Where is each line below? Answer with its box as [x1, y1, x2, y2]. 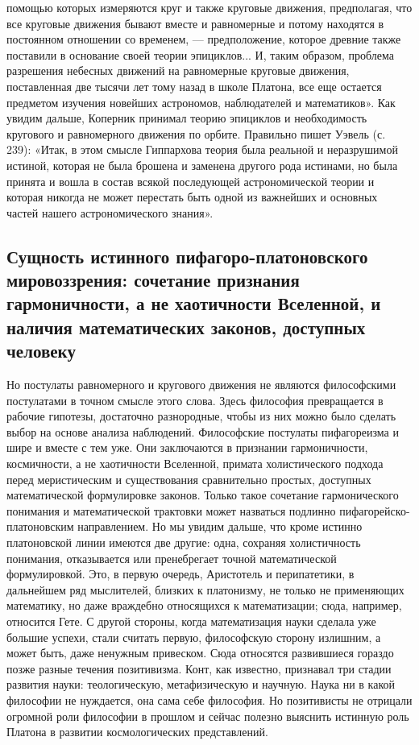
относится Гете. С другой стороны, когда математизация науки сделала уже [6, 612, 376, 629]
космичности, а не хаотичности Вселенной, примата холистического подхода [6, 455, 384, 472]
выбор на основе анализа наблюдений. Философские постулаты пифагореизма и [6, 423, 399, 440]
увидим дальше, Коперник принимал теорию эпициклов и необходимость [6, 110, 367, 126]
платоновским [6, 518, 74, 535]
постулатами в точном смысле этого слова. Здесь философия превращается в [6, 391, 384, 408]
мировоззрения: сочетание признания [6, 267, 300, 292]
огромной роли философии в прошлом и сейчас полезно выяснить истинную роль [6, 707, 409, 724]
